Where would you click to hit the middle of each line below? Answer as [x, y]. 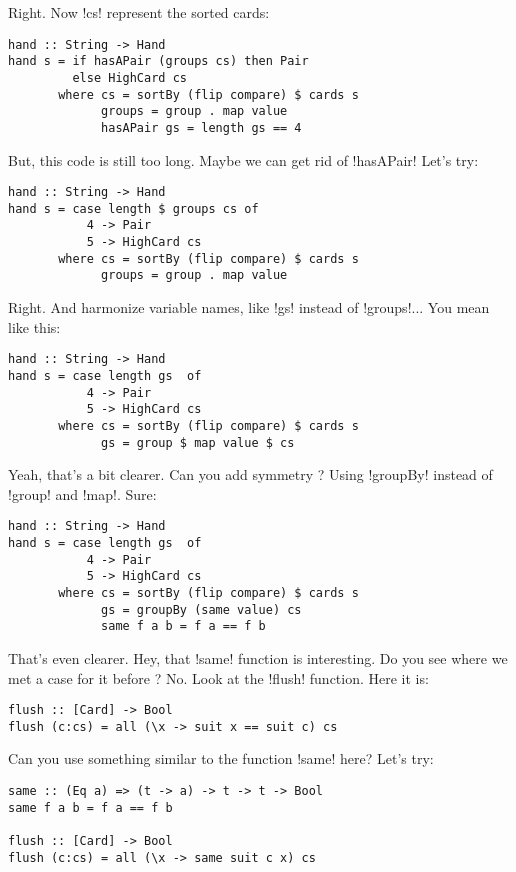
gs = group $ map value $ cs [198, 442]
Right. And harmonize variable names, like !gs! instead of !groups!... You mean [249, 307]
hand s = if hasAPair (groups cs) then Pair [158, 61]
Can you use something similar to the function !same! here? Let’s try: [221, 758]
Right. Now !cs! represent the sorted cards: [139, 12]
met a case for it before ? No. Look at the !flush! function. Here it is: [218, 677]
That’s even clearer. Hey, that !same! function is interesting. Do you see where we [258, 657]
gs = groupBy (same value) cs [201, 609]
